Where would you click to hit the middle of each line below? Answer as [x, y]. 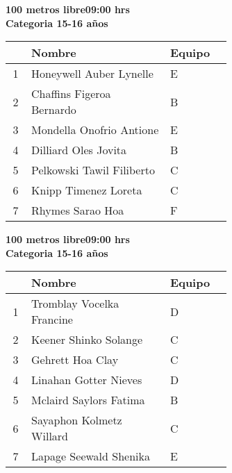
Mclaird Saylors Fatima [88, 400]
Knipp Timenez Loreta [87, 190]
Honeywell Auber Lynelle [92, 74]
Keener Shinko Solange [87, 340]
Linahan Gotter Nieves [87, 380]
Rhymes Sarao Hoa [78, 210]
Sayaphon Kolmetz [77, 420]
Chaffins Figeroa [71, 94]
